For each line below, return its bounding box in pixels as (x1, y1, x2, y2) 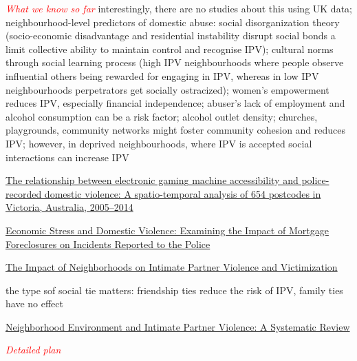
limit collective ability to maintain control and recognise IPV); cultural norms (6, 41, 334, 56)
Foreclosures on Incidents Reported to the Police (6, 236, 210, 251)
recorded (6, 186, 42, 200)
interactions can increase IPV (6, 149, 129, 164)
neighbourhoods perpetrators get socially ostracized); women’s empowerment (6, 82, 329, 96)
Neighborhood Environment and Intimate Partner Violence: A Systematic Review (6, 319, 350, 333)
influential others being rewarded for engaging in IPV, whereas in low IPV (6, 68, 319, 83)
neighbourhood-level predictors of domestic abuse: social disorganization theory (6, 14, 340, 29)
